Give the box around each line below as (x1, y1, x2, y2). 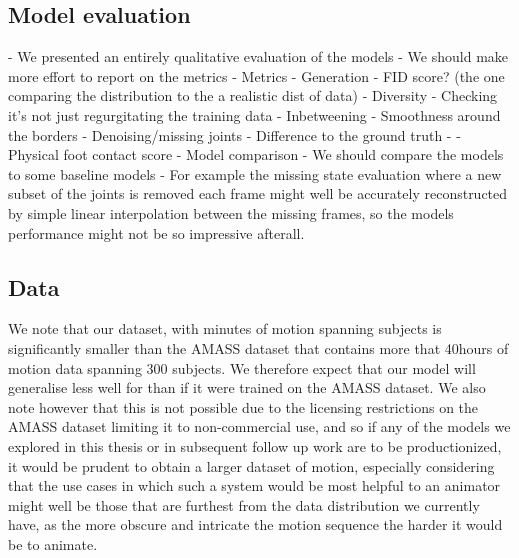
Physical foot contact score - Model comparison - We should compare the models (8, 144, 504, 165)
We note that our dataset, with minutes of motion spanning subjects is (8, 318, 442, 339)
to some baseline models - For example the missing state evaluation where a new (8, 163, 502, 184)
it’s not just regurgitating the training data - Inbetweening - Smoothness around (8, 104, 501, 125)
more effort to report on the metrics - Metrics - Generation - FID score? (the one (8, 65, 505, 86)
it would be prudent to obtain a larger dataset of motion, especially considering (8, 455, 495, 476)
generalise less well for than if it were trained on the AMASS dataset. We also (8, 377, 486, 398)
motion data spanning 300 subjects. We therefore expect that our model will (8, 357, 476, 378)
